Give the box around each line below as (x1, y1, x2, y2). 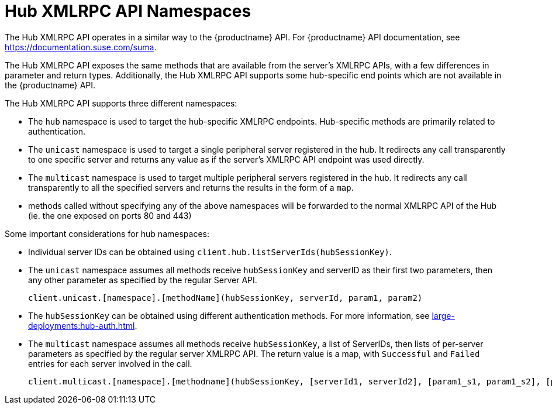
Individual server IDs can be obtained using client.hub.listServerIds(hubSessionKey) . (28, 246, 392, 257)
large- (432, 310, 455, 321)
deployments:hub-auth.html (28, 320, 135, 331)
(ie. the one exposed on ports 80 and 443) (28, 210, 192, 221)
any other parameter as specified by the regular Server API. (28, 274, 257, 285)
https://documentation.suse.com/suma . (5, 42, 157, 52)
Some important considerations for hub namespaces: (5, 228, 209, 239)
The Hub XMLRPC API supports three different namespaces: (5, 98, 237, 108)
